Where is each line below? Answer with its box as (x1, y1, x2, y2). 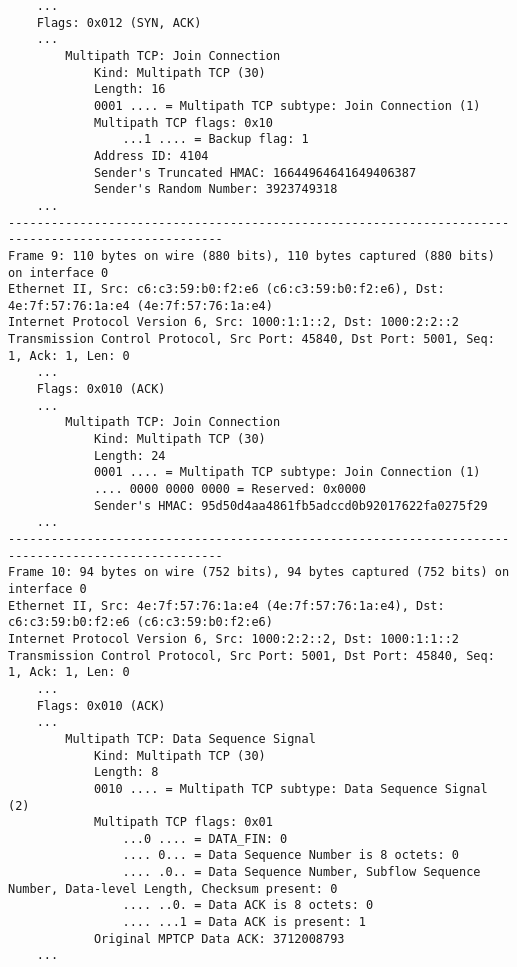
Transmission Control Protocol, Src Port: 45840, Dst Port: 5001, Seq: (8, 332, 495, 347)
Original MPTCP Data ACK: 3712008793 (93, 931, 345, 946)
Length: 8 (93, 765, 159, 780)
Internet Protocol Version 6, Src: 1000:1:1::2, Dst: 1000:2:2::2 (8, 315, 460, 330)
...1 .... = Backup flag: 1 (122, 132, 309, 147)
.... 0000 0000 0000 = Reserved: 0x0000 (93, 482, 366, 497)
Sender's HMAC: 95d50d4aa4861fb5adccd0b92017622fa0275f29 (93, 498, 488, 513)
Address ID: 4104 (93, 148, 209, 163)
